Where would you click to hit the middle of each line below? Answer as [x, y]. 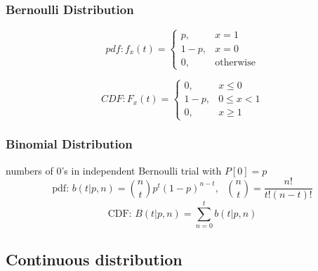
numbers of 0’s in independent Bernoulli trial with [114, 170]
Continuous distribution [94, 259]
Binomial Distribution [69, 144]
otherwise [235, 62]
